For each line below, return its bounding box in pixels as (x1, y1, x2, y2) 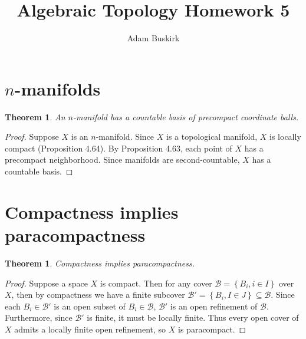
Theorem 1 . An (5, 110, 65, 123)
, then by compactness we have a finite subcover (11, 288, 185, 301)
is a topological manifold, (166, 130, 258, 143)
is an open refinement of (170, 299, 258, 312)
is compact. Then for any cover (100, 277, 212, 289)
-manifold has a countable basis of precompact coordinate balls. (73, 110, 299, 123)
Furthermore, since (5, 311, 73, 324)
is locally (269, 130, 301, 143)
